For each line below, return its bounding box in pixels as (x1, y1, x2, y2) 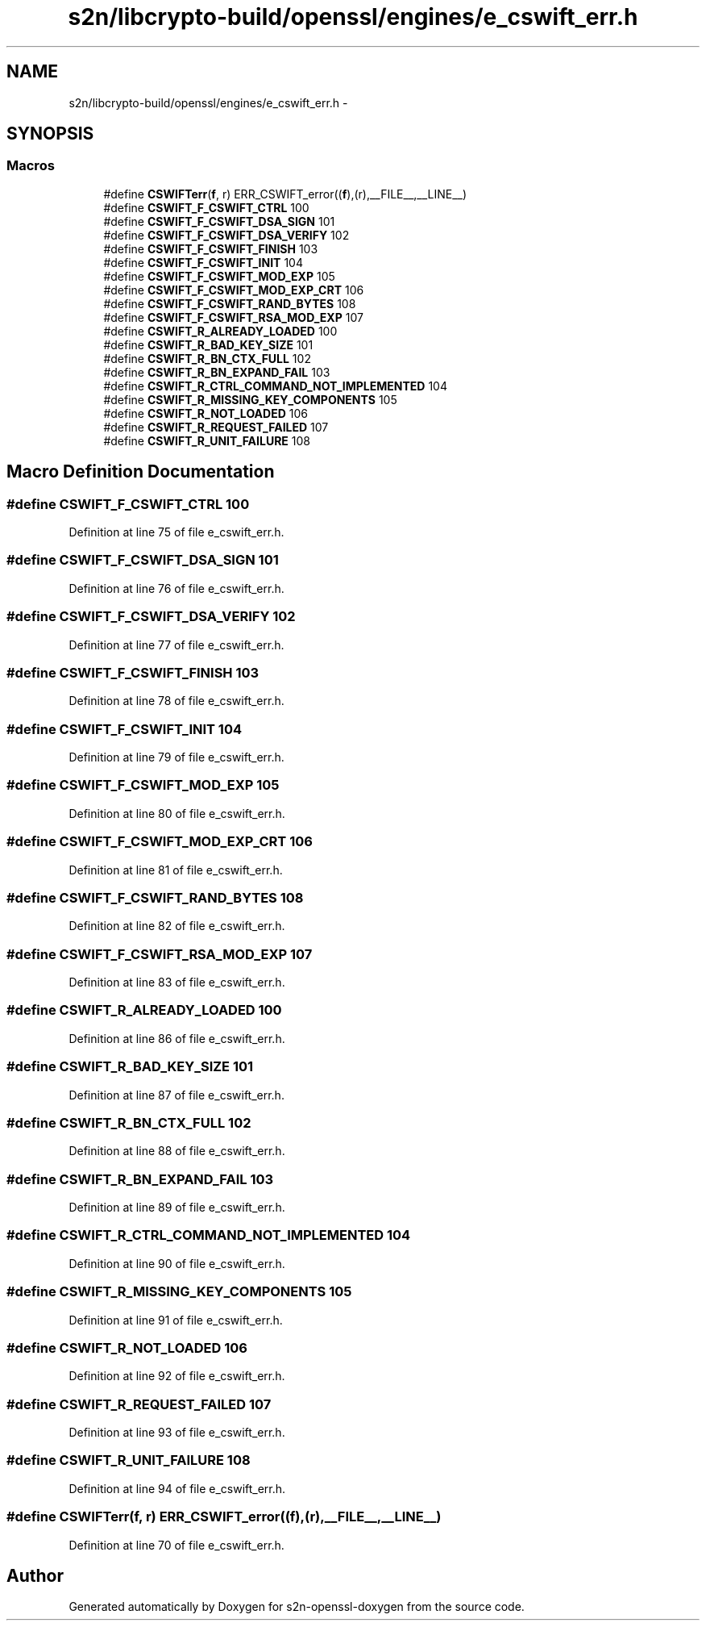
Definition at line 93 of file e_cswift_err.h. (69, 1425, 285, 1440)
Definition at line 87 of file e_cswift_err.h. (69, 1087, 284, 1102)
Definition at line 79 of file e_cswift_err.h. (69, 750, 284, 765)
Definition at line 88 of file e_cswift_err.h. (69, 1144, 285, 1158)
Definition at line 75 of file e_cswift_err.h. (69, 525, 284, 540)
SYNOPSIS (6, 123, 94, 144)
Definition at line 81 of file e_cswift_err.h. (69, 862, 283, 877)
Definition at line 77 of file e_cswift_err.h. (69, 637, 284, 652)
